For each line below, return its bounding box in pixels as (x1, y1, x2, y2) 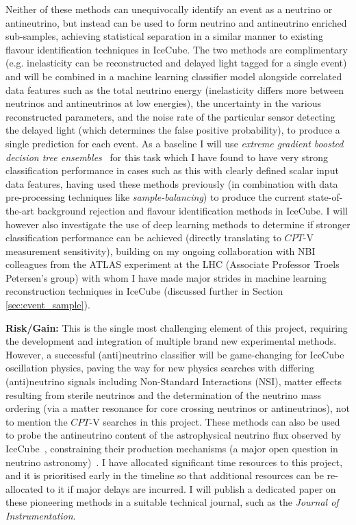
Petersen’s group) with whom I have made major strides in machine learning (5, 270, 327, 284)
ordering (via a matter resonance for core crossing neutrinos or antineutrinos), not (5, 401, 350, 415)
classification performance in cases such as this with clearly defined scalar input (5, 163, 339, 178)
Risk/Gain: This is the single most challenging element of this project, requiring (5, 320, 348, 334)
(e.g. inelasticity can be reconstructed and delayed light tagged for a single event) (5, 56, 347, 70)
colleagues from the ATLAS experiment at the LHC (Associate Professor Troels (5, 257, 340, 271)
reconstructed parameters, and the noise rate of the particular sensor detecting (5, 109, 335, 123)
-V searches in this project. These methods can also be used (89, 414, 340, 428)
